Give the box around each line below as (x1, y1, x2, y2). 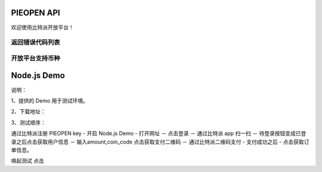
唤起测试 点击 (11, 157, 44, 164)
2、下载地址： (11, 108, 46, 115)
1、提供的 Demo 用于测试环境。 (11, 97, 89, 104)
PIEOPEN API (11, 8, 60, 18)
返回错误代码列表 (11, 39, 60, 47)
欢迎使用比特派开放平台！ (11, 24, 74, 31)
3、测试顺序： (11, 119, 46, 126)
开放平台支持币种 (11, 54, 60, 62)
